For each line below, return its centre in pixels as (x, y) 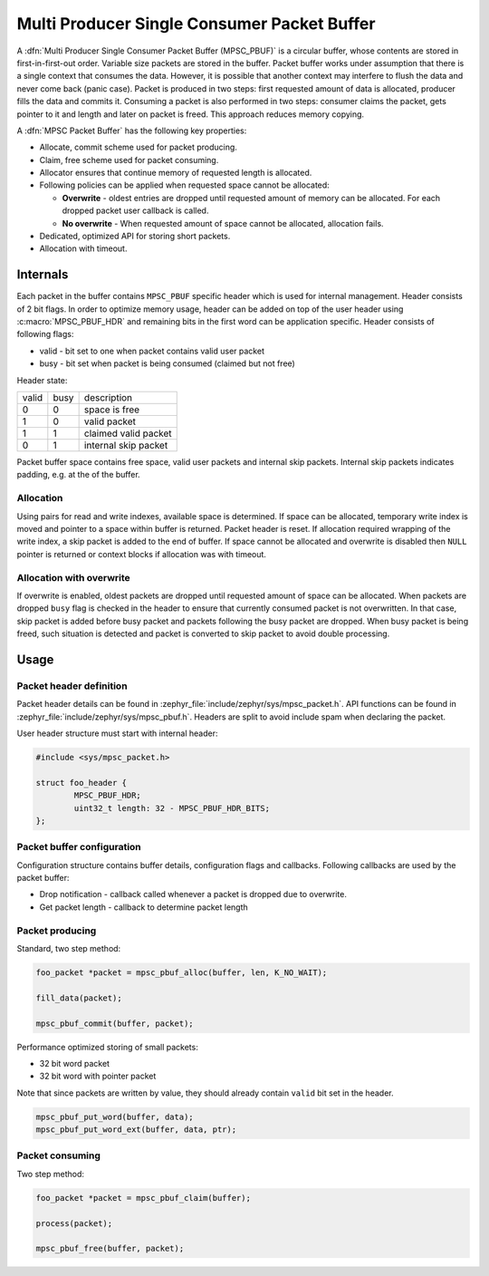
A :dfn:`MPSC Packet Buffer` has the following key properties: (132, 130)
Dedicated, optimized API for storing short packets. (135, 237)
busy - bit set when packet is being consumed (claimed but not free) (168, 363)
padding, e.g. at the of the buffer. (78, 475)
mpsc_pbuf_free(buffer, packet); (110, 1249)
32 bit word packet (75, 1063)
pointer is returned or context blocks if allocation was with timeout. (142, 554)
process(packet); (74, 1223)
